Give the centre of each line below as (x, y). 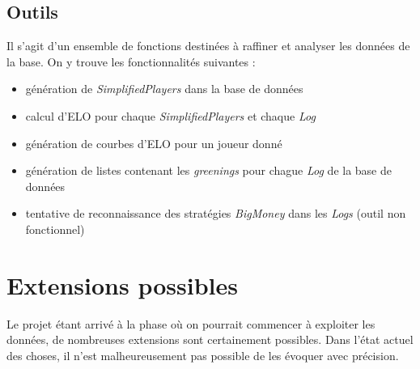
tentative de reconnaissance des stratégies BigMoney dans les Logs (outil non (216, 213)
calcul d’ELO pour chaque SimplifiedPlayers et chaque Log (170, 115)
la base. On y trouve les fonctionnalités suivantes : (131, 61)
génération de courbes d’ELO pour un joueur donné (154, 143)
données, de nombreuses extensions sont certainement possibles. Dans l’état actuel (210, 339)
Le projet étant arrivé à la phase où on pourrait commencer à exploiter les (191, 323)
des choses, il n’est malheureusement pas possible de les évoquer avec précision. (203, 355)
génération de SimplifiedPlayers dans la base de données (164, 89)
